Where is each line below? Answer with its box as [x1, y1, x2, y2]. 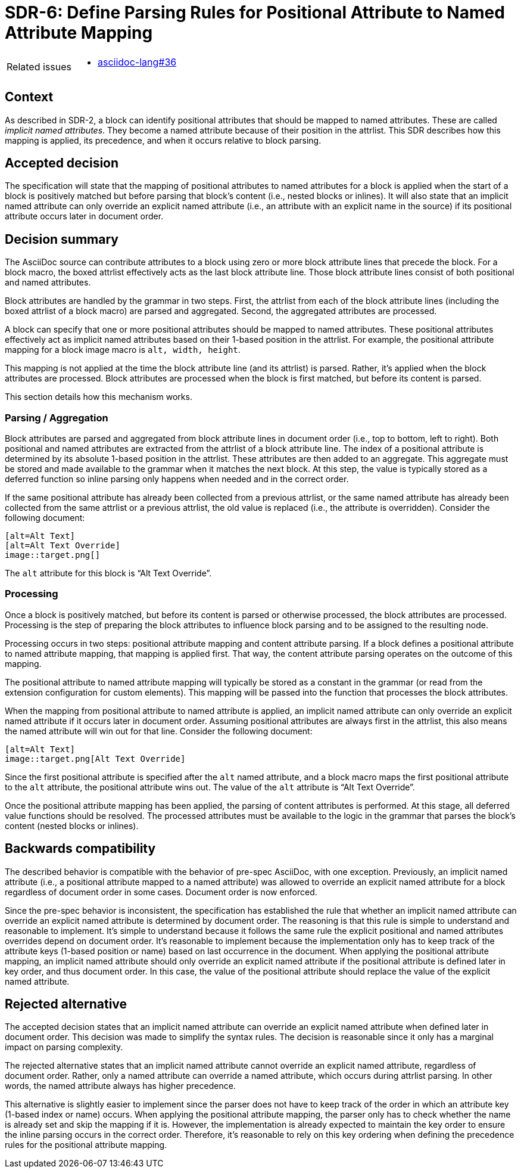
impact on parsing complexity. [5, 1042, 123, 1053]
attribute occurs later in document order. [5, 211, 164, 222]
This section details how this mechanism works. [5, 392, 192, 402]
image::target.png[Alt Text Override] [5, 753, 186, 764]
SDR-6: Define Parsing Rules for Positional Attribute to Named [5, 2, 505, 23]
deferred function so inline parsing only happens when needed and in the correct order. [5, 474, 349, 485]
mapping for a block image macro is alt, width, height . [5, 345, 241, 355]
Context [5, 89, 54, 105]
